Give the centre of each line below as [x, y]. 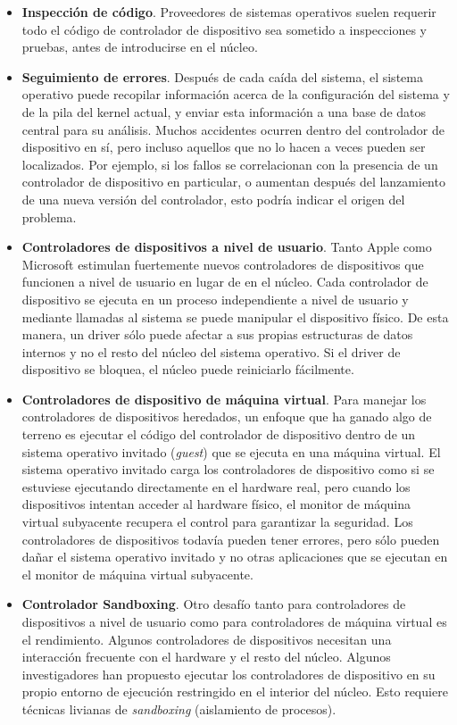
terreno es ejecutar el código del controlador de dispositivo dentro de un [219, 434]
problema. [49, 217]
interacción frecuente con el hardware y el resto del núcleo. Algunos [206, 657]
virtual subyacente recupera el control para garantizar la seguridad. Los [217, 522]
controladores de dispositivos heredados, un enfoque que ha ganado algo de [227, 417]
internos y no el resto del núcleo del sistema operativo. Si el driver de [211, 351]
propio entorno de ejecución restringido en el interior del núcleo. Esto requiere [235, 692]
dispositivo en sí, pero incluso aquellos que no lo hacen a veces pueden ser [224, 147]
